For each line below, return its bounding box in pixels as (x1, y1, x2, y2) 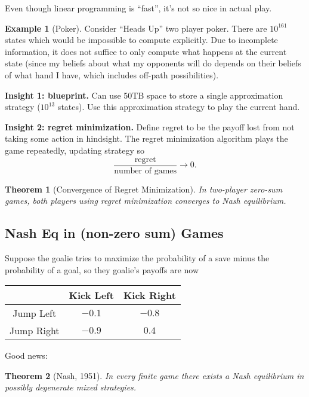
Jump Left (13, 306, 57, 320)
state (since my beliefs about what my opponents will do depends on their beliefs (5, 57, 301, 69)
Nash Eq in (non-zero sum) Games (5, 224, 224, 242)
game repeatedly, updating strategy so (5, 143, 144, 156)
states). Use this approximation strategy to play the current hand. (57, 100, 300, 113)
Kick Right (123, 288, 176, 303)
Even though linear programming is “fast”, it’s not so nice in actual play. (5, 2, 272, 14)
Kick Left (69, 288, 114, 303)
